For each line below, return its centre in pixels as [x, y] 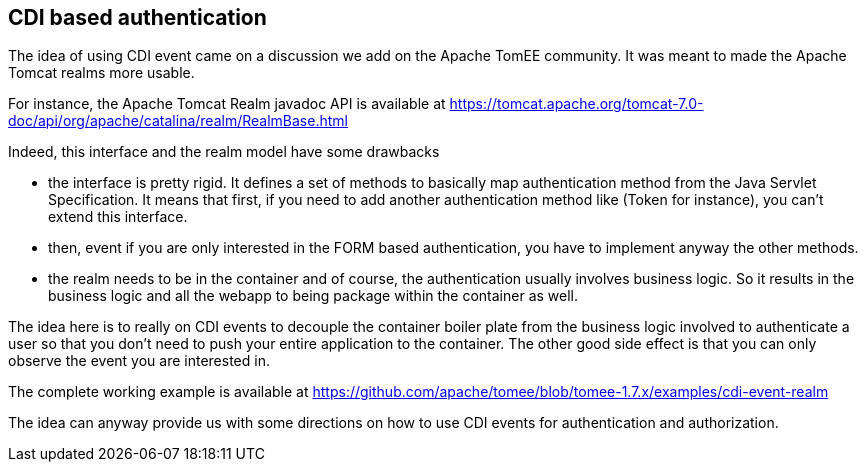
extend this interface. [118, 217]
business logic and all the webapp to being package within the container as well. [313, 296]
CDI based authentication [137, 17]
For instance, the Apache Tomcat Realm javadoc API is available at [227, 104]
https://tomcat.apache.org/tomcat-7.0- [576, 104]
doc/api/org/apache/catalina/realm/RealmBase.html [178, 121]
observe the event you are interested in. [139, 361]
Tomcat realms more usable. [101, 73]
